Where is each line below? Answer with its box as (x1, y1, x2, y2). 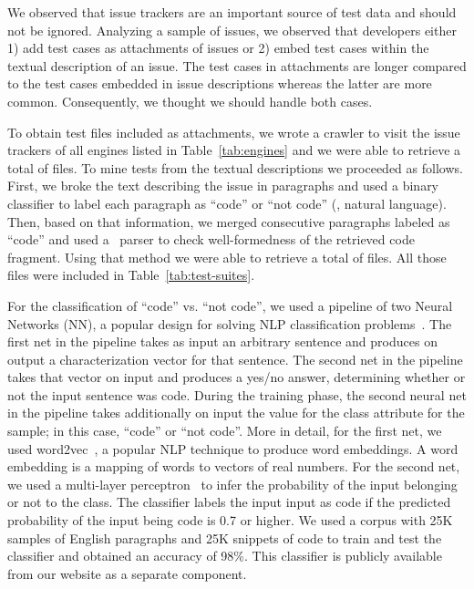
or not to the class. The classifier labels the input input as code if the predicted (7, 492, 451, 511)
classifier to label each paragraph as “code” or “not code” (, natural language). (7, 193, 447, 212)
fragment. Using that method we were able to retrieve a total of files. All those (7, 247, 447, 266)
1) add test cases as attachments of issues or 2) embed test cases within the (7, 38, 429, 57)
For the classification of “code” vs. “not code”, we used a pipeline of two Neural (7, 295, 453, 315)
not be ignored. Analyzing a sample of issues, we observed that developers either (7, 20, 457, 39)
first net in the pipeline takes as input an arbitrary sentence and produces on (7, 332, 438, 351)
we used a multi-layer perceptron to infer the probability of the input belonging (7, 474, 458, 493)
